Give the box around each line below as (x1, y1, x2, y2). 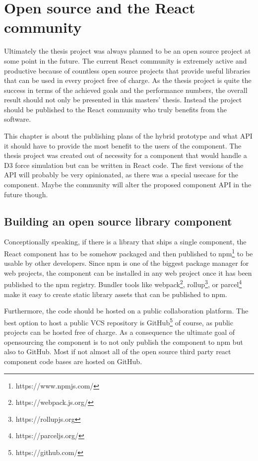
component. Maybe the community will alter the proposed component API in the (4, 179, 252, 190)
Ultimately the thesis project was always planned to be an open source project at (4, 46, 251, 56)
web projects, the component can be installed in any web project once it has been (4, 267, 252, 278)
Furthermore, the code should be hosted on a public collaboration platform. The (4, 306, 249, 316)
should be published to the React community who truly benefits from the (4, 104, 227, 114)
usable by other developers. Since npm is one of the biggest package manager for (4, 258, 249, 268)
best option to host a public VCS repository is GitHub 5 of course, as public (4, 315, 233, 327)
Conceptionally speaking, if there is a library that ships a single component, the (4, 236, 247, 247)
